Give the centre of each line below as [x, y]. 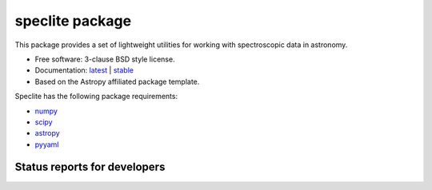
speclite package [73, 21]
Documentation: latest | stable [84, 70]
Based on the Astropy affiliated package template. [117, 81]
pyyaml [47, 144]
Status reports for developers [90, 167]
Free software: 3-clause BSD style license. [105, 59]
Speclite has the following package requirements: [96, 97]
